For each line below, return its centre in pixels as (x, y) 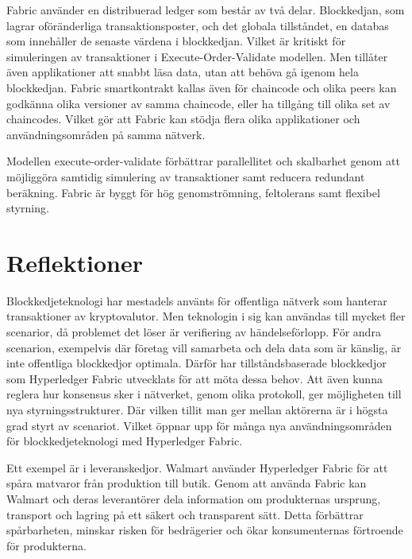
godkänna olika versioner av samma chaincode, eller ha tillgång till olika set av (198, 103)
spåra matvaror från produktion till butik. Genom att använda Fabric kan (187, 483)
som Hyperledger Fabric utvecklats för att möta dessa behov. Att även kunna (194, 378)
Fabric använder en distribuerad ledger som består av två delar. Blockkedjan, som (206, 10)
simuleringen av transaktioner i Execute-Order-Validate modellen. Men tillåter (197, 56)
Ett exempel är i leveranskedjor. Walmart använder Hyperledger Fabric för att (197, 467)
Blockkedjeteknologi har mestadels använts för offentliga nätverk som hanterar (197, 300)
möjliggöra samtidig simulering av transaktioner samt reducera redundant (186, 176)
